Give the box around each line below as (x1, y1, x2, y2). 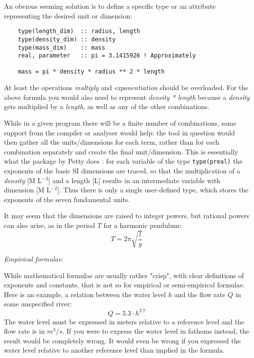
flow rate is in (4, 326, 45, 336)
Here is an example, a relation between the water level (4, 289, 166, 299)
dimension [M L (4, 185, 51, 195)
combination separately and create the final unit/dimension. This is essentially (4, 146, 238, 156)
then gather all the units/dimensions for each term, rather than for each (4, 137, 219, 147)
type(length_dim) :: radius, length (18, 28, 140, 35)
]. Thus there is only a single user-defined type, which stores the (57, 185, 249, 195)
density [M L (4, 175, 42, 185)
